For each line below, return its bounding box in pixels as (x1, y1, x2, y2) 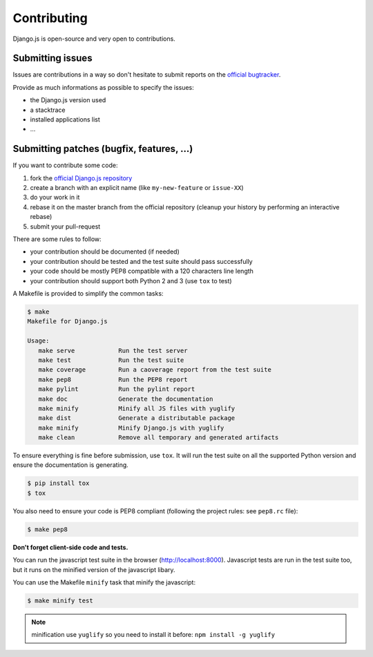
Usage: (27, 337, 50, 345)
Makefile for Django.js (27, 318, 108, 325)
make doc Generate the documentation (38, 394, 213, 403)
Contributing (12, 10, 88, 26)
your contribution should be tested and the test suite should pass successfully (30, 257, 253, 265)
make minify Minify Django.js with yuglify (38, 423, 224, 432)
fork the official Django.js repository (30, 173, 133, 182)
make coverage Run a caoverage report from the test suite (38, 366, 272, 374)
